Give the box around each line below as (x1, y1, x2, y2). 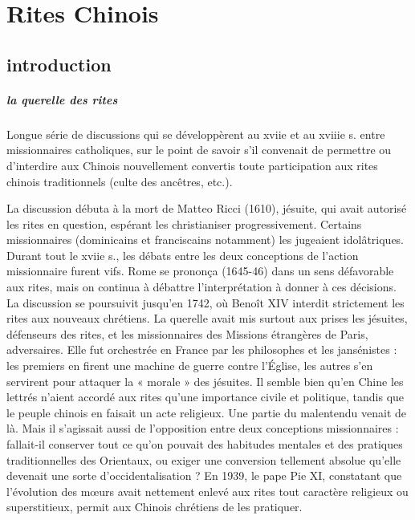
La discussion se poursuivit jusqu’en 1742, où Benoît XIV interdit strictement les (6, 294, 405, 311)
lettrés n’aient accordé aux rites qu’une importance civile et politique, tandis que (6, 388, 405, 405)
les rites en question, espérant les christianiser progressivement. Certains (6, 215, 362, 232)
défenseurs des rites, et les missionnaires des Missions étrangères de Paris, (6, 325, 368, 342)
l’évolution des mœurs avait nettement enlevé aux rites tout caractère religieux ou (6, 482, 409, 499)
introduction (6, 51, 112, 76)
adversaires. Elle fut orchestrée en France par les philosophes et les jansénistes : (6, 341, 397, 358)
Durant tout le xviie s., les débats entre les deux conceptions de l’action (6, 246, 359, 263)
